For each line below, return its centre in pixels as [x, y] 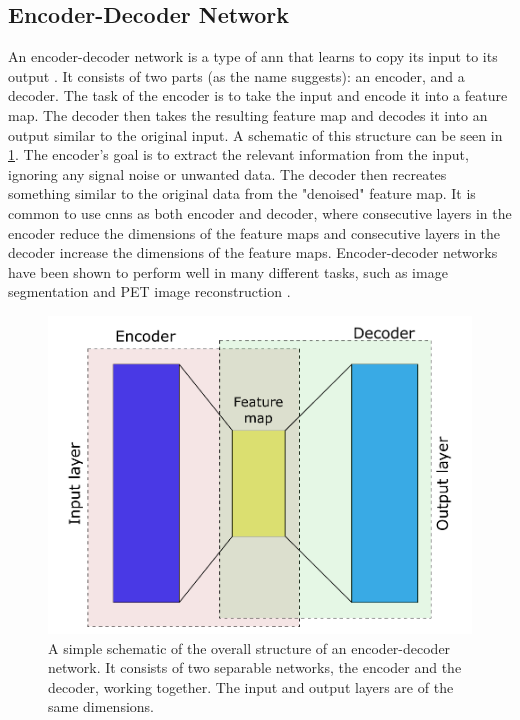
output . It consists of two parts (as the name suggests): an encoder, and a [236, 75]
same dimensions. [101, 706]
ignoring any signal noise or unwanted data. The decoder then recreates [227, 173]
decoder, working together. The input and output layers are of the [251, 686]
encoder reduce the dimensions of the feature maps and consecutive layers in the [254, 232]
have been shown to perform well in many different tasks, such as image [228, 271]
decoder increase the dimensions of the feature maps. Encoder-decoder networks [253, 252]
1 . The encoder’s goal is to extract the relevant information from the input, [238, 154]
